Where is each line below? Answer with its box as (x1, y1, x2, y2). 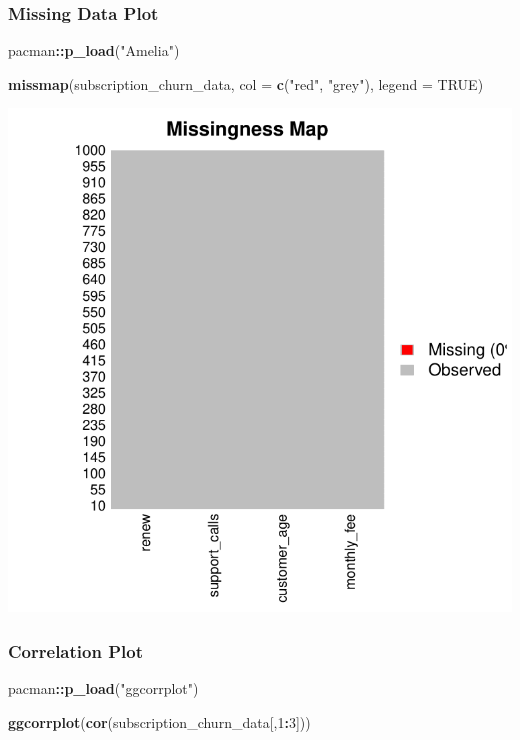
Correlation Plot (8, 638, 143, 663)
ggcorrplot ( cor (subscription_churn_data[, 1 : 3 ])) (8, 711, 311, 732)
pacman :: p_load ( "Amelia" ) (8, 40, 180, 61)
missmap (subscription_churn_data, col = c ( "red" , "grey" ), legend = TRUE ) (8, 73, 484, 94)
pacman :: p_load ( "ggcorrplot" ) (8, 678, 199, 699)
